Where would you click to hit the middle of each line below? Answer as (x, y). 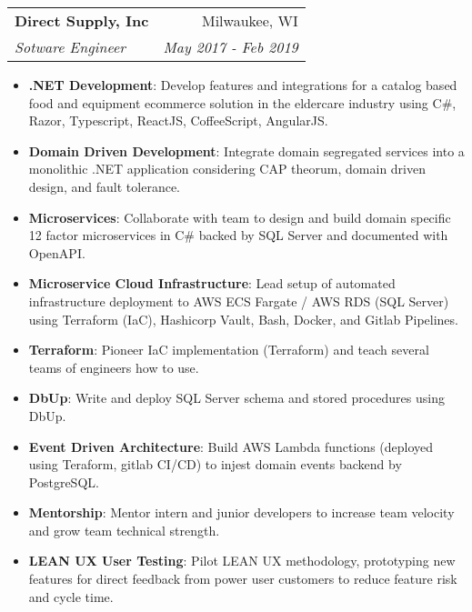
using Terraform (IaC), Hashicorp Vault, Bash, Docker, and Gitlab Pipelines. (243, 319)
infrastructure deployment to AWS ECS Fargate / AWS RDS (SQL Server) (239, 301)
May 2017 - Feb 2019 (231, 47)
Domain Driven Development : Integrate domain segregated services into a (246, 150)
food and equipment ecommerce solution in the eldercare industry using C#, (242, 102)
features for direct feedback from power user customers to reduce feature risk (243, 579)
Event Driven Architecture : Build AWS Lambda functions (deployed (231, 446)
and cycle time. (71, 596)
